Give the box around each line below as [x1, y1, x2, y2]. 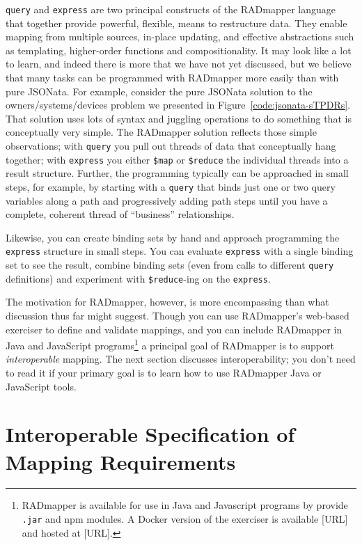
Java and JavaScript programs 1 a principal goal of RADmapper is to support [6, 336, 334, 352]
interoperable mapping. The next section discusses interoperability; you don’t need [6, 352, 356, 366]
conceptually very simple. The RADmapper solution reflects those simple [6, 125, 317, 139]
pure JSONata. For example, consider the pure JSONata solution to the [6, 84, 313, 98]
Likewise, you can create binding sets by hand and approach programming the [6, 230, 340, 244]
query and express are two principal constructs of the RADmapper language [6, 2, 336, 16]
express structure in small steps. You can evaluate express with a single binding [6, 244, 354, 258]
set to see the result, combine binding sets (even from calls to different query [6, 258, 334, 271]
